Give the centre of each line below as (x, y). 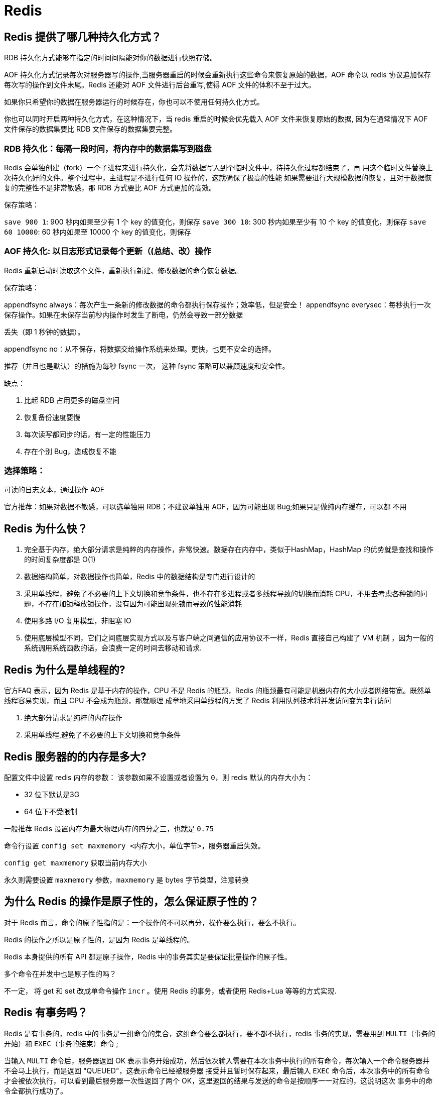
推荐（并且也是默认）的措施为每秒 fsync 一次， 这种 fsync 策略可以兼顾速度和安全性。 (147, 366)
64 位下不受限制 (51, 811)
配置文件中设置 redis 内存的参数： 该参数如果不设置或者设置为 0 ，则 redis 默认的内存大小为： (159, 777)
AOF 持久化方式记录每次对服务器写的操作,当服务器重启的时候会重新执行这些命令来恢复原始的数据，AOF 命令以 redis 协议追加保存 (217, 75)
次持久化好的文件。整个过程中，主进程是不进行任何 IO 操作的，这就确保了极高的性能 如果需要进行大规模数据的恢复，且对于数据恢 (218, 177)
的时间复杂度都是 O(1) (60, 560)
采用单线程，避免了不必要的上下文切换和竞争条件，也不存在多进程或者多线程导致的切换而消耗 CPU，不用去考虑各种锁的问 (226, 594)
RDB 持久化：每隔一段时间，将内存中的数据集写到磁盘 (108, 148)
